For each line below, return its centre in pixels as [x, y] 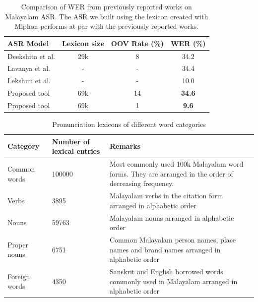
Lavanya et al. [29, 68]
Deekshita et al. [31, 56]
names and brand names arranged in [165, 249]
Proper [18, 244]
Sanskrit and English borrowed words [166, 272]
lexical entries [76, 151]
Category [24, 146]
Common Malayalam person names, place [173, 240]
